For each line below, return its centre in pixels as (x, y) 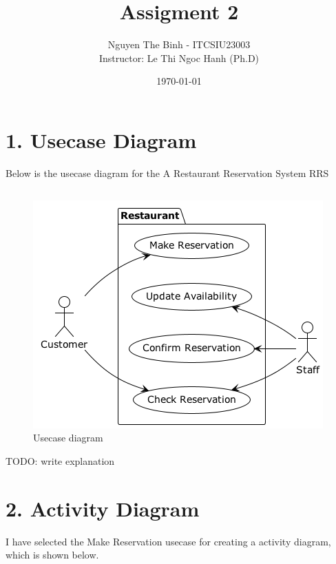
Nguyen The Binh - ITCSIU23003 (179, 44)
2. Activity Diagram (103, 508)
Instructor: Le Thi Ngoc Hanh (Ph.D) (179, 58)
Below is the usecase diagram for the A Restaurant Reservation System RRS (167, 173)
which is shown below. (52, 555)
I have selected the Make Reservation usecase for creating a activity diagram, (168, 541)
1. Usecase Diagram (101, 139)
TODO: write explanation (60, 461)
